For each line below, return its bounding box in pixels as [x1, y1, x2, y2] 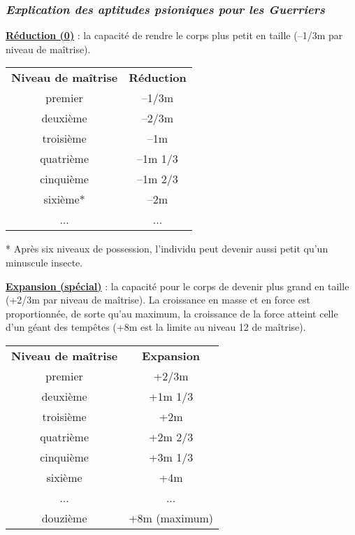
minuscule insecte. [6, 255, 83, 269]
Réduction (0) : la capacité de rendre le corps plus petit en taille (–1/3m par [6, 28, 343, 43]
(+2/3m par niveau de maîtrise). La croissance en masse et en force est [6, 292, 310, 307]
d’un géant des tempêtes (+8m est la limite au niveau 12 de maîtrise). [6, 320, 306, 334]
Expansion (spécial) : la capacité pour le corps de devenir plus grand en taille [6, 278, 349, 293]
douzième [41, 509, 87, 526]
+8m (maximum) [129, 509, 214, 526]
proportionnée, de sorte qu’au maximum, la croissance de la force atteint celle [6, 306, 338, 320]
